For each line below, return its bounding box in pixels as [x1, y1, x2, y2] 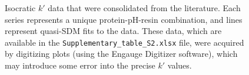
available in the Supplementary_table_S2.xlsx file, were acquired [5, 36, 244, 48]
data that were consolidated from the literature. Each [48, 2, 241, 13]
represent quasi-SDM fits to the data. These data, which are [5, 25, 222, 37]
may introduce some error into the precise [5, 59, 155, 71]
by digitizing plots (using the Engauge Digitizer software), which [5, 47, 238, 60]
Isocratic [5, 2, 36, 13]
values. [167, 59, 192, 71]
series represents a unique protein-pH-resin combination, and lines [5, 13, 243, 25]
